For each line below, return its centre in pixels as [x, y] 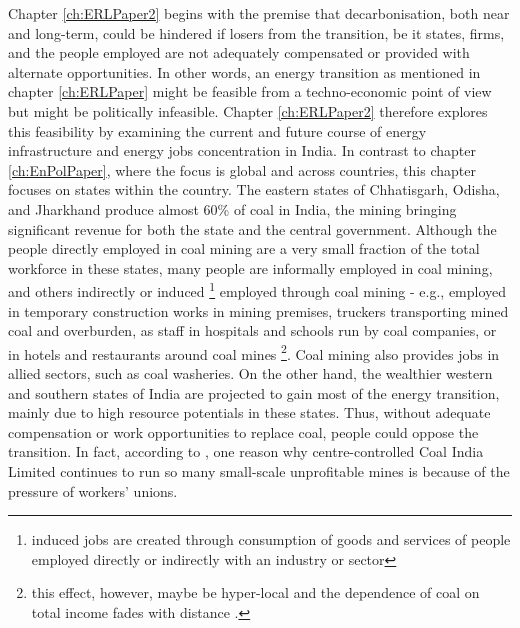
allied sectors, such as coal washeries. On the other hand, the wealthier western [250, 373]
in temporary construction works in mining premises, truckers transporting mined [258, 310]
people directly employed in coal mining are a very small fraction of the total [244, 248]
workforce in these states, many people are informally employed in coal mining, [250, 267]
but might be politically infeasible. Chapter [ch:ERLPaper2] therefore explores [248, 110]
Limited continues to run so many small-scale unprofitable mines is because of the [259, 470]
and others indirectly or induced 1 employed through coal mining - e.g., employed [257, 289]
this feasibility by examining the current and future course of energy [217, 130]
